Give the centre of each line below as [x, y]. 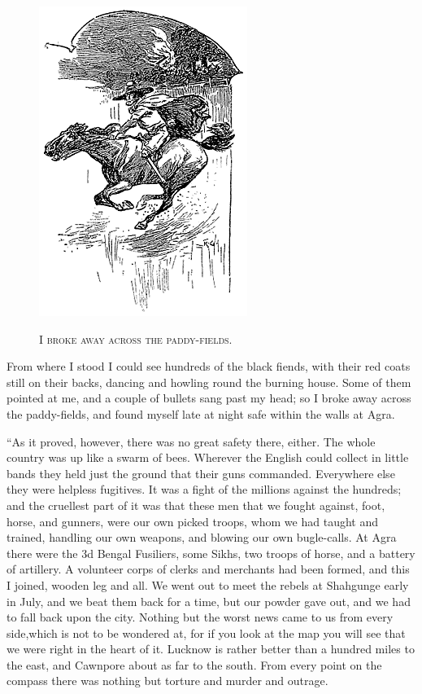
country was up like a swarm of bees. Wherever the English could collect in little [208, 457]
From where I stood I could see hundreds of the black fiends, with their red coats [209, 366]
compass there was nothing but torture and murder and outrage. [167, 681]
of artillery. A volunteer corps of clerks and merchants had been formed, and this [208, 569]
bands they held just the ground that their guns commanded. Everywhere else [201, 473]
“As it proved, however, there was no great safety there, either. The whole [191, 441]
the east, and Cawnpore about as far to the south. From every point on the [194, 664]
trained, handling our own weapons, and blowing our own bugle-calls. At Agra [202, 537]
